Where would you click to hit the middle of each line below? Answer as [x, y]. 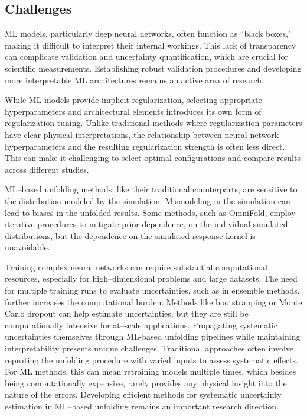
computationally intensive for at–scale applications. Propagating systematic [141, 325]
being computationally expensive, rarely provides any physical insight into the [146, 383]
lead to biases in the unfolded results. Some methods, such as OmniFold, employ [150, 212]
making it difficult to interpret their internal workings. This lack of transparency [151, 45]
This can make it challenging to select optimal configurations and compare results [153, 158]
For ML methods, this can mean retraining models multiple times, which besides [151, 371]
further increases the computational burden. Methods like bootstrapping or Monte [153, 301]
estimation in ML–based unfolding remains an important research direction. [142, 406]
